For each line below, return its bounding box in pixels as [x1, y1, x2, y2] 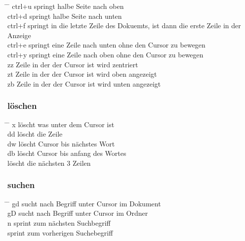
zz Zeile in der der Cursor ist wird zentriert [7, 59, 138, 69]
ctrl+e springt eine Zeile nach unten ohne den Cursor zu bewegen [7, 40, 205, 50]
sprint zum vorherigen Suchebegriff [7, 227, 113, 238]
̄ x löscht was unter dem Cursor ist [7, 119, 115, 129]
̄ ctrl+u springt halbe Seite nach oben [7, 1, 124, 11]
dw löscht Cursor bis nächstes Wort [7, 138, 115, 148]
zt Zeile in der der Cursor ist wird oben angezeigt [7, 69, 157, 79]
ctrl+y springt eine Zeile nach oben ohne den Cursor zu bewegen [7, 49, 204, 59]
